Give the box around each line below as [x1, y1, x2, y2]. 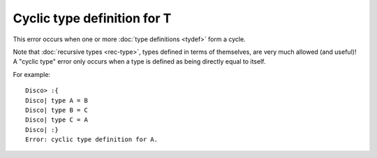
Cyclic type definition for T [13, 10, 172, 26]
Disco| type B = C [25, 106, 89, 114]
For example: [13, 70, 51, 78]
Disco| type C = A [25, 116, 89, 124]
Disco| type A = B [25, 96, 89, 104]
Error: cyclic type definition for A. [25, 136, 158, 143]
